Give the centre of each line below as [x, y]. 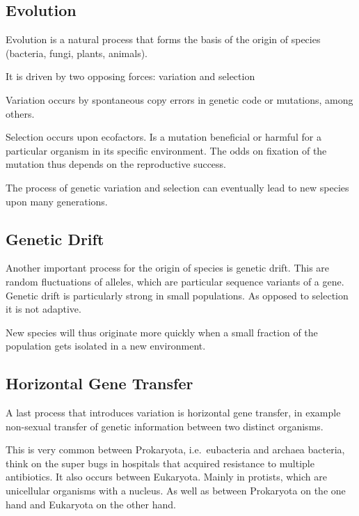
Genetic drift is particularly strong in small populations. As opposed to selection [177, 295]
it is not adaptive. [43, 309]
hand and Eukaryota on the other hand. [91, 504]
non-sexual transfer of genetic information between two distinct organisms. [165, 426]
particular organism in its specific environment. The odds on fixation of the [166, 150]
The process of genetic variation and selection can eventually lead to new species [177, 187]
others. [20, 113]
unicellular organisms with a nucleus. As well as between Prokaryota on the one [176, 491]
